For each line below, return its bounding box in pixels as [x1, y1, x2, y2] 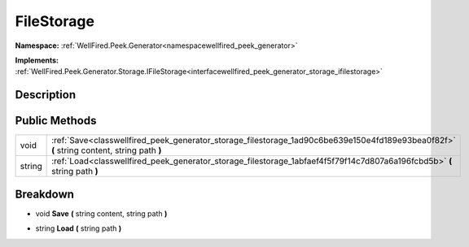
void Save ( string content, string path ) [35, 208, 168, 219]
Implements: [15, 55, 59, 65]
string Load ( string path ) [35, 223, 122, 233]
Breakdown [15, 187, 75, 201]
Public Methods [15, 114, 97, 128]
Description [15, 88, 77, 102]
